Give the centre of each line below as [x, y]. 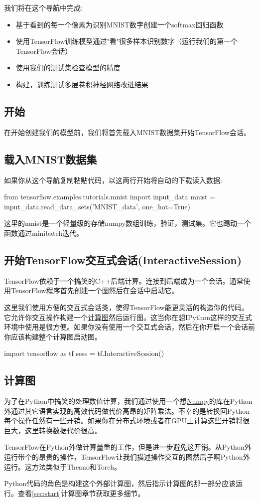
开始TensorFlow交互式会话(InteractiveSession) [123, 259]
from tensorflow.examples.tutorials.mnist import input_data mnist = [110, 197]
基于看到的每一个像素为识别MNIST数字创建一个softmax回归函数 [120, 24]
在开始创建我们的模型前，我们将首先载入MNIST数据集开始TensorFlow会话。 [127, 132]
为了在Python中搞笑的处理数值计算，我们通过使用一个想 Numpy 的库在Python [128, 401]
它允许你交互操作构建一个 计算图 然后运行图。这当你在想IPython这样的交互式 [128, 317]
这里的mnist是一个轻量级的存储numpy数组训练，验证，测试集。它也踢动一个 [128, 223]
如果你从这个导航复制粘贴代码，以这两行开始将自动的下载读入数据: [113, 180]
